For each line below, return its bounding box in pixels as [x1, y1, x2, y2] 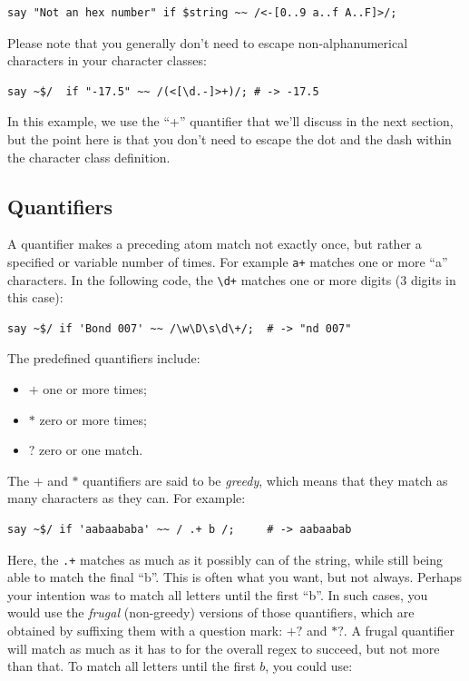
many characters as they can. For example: [7, 489, 246, 508]
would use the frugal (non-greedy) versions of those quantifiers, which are [7, 603, 415, 622]
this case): [7, 288, 64, 307]
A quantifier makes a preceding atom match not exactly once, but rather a [7, 234, 422, 253]
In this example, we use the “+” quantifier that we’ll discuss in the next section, [7, 112, 454, 131]
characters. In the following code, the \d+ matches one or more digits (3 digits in [7, 270, 456, 289]
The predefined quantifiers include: [7, 349, 200, 368]
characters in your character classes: [7, 51, 207, 70]
